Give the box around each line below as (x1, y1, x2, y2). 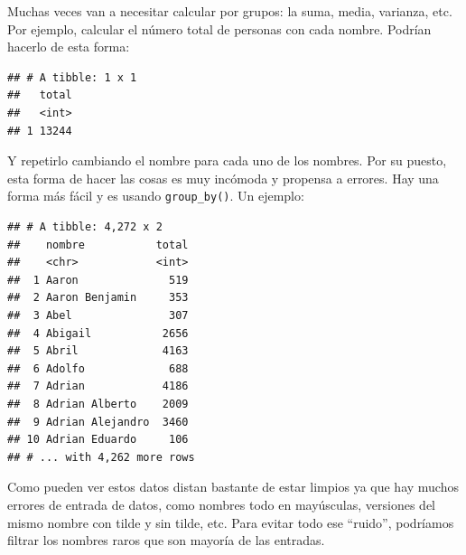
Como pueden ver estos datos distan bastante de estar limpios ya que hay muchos (7, 477, 459, 496)
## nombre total (7, 238, 189, 251)
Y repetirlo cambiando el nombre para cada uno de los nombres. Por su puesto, (7, 151, 447, 170)
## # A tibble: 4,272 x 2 (7, 221, 163, 233)
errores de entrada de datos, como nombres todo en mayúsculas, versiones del (7, 494, 435, 513)
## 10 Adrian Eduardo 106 (7, 433, 189, 447)
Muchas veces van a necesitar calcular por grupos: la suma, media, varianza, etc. (7, 2, 452, 20)
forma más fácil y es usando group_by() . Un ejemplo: (7, 186, 304, 205)
